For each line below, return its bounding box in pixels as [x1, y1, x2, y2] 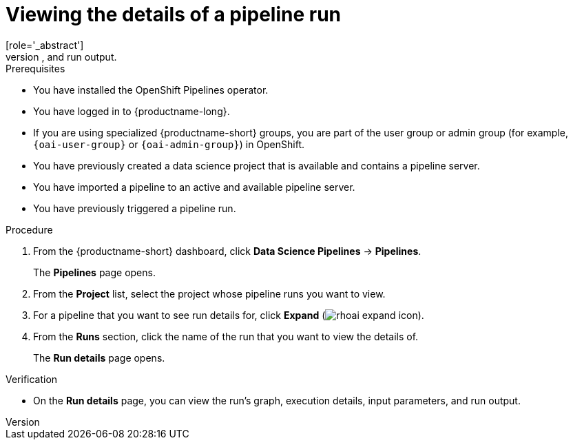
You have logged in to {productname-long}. [33, 105, 230, 117]
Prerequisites [6, 62, 65, 74]
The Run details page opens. [33, 351, 165, 364]
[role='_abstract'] [6, 39, 84, 51]
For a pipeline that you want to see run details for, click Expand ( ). [33, 309, 424, 321]
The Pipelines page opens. [33, 266, 156, 278]
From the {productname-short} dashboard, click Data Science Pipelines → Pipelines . [33, 245, 421, 257]
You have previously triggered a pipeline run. [33, 202, 236, 214]
